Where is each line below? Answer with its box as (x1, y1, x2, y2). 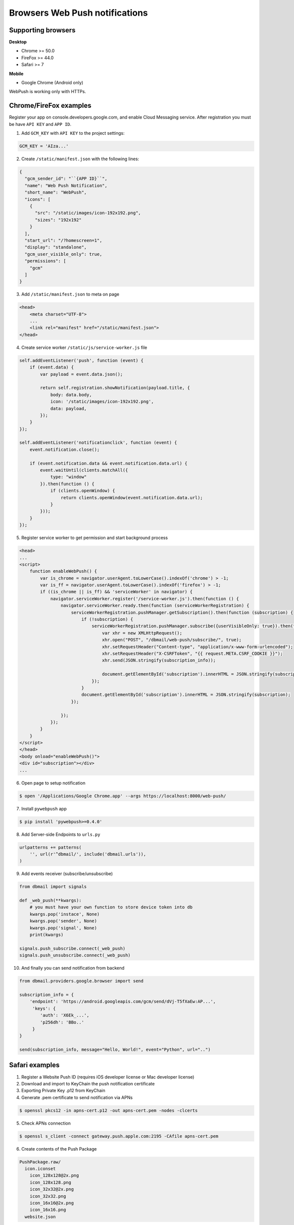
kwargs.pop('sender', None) (29, 918, 98, 924)
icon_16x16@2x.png (29, 1200, 74, 1206)
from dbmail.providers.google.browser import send (19, 978, 144, 984)
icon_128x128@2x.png (29, 1173, 79, 1178)
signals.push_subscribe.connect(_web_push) (19, 946, 126, 951)
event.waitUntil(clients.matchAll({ (40, 467, 128, 473)
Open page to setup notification (21, 780, 86, 786)
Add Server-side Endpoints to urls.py (21, 831, 100, 837)
